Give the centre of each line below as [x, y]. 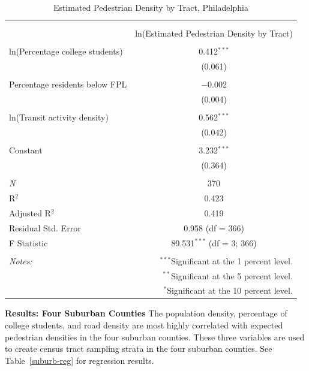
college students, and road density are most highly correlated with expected [144, 325]
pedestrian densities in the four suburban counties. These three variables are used [155, 337]
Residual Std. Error [45, 227]
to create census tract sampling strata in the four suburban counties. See [139, 349]
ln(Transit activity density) [59, 117]
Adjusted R [30, 212]
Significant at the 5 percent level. [232, 275]
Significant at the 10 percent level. [230, 290]
